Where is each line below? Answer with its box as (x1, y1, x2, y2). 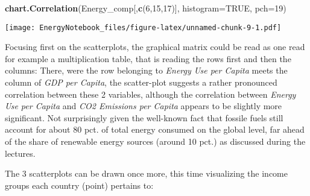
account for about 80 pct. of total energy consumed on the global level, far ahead (5, 123, 305, 136)
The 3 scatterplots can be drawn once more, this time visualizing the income (5, 167, 288, 180)
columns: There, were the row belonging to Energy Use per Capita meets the (5, 64, 288, 77)
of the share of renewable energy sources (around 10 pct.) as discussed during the (5, 135, 306, 147)
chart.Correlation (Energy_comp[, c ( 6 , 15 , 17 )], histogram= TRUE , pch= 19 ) (5, 2, 286, 14)
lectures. (5, 147, 36, 159)
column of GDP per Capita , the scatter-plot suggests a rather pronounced (5, 76, 277, 89)
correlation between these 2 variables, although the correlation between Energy (5, 87, 296, 100)
